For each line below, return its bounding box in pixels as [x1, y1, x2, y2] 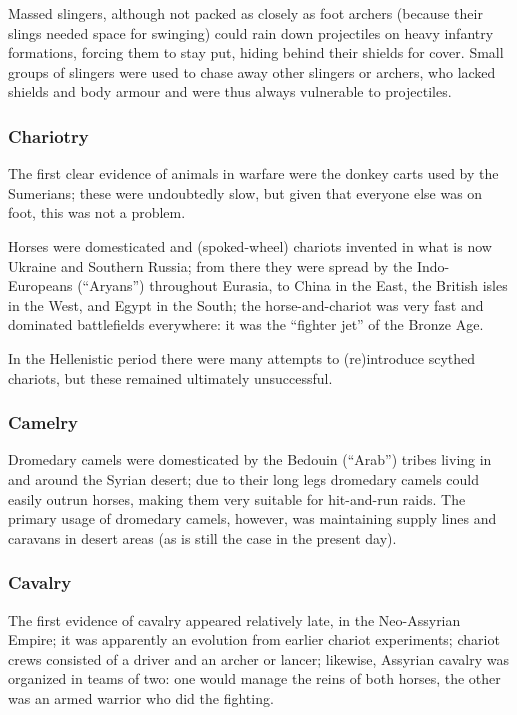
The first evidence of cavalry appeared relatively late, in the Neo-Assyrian [8, 609, 461, 630]
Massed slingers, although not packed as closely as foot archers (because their [8, 3, 483, 23]
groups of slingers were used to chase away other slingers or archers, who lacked [8, 61, 496, 82]
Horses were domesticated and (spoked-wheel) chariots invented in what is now [8, 235, 492, 256]
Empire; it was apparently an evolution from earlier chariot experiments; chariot [8, 629, 500, 650]
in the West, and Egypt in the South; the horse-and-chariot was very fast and [8, 294, 484, 315]
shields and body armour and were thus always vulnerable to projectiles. [8, 81, 452, 102]
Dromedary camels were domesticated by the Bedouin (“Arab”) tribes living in [8, 449, 492, 470]
